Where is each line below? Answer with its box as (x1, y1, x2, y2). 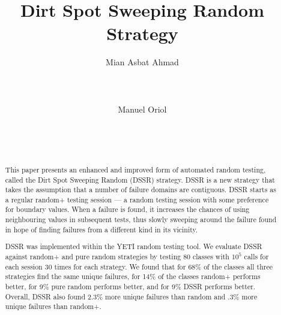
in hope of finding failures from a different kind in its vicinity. (5, 224, 198, 234)
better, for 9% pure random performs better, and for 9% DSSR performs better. (5, 281, 256, 291)
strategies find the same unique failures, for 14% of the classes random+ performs (5, 271, 261, 281)
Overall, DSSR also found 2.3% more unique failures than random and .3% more (5, 291, 258, 301)
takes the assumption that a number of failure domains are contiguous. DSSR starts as (5, 184, 276, 195)
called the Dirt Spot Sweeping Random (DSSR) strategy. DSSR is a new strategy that (5, 174, 275, 184)
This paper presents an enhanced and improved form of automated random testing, (5, 164, 266, 174)
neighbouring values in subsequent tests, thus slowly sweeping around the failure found (5, 214, 277, 225)
